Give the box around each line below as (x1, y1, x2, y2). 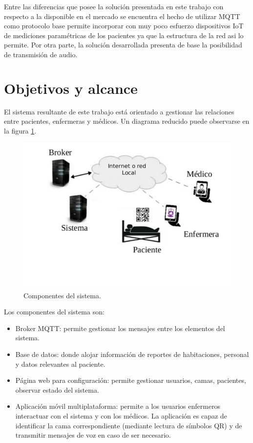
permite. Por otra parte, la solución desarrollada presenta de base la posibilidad (4, 40, 242, 50)
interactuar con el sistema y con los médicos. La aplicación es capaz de (15, 410, 227, 421)
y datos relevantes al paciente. (15, 358, 105, 369)
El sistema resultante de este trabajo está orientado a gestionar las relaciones (4, 106, 234, 116)
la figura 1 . (4, 125, 37, 135)
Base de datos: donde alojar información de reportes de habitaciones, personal (15, 349, 249, 359)
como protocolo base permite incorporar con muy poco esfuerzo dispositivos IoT (4, 21, 244, 31)
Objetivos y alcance (4, 78, 138, 98)
